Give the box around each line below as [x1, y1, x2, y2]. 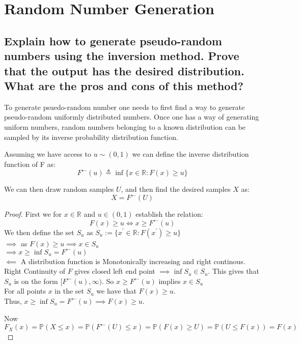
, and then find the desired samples [121, 184, 231, 194]
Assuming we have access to [4, 149, 91, 159]
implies [158, 275, 181, 286]
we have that [96, 285, 137, 296]
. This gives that [208, 266, 259, 276]
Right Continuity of [4, 266, 65, 276]
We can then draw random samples [4, 184, 114, 194]
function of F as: [4, 158, 56, 169]
